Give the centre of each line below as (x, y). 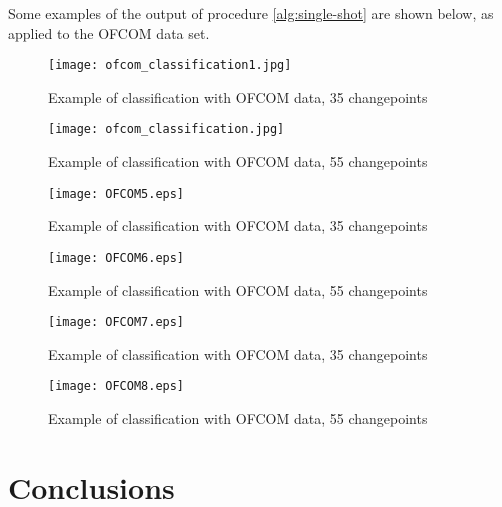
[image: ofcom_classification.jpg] (166, 129)
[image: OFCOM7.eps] (116, 322)
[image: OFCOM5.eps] (116, 193)
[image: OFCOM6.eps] (116, 257)
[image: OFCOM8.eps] (116, 386)
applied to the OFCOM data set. (109, 32)
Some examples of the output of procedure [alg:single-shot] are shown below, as (251, 13)
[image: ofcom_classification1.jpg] (170, 65)
